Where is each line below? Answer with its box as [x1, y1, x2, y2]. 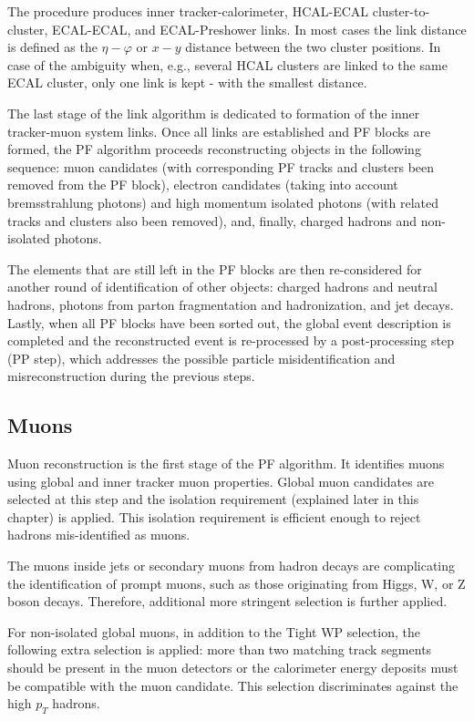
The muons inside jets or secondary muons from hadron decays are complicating [7, 556, 456, 575]
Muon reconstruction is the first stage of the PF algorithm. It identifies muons [7, 454, 445, 473]
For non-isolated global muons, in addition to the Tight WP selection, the [7, 622, 420, 641]
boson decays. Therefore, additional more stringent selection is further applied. [7, 592, 448, 611]
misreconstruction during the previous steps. [7, 366, 255, 386]
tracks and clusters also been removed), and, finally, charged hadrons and [7, 211, 417, 230]
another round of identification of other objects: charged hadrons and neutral [7, 277, 438, 296]
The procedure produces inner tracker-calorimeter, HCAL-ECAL [7, 2, 369, 20]
